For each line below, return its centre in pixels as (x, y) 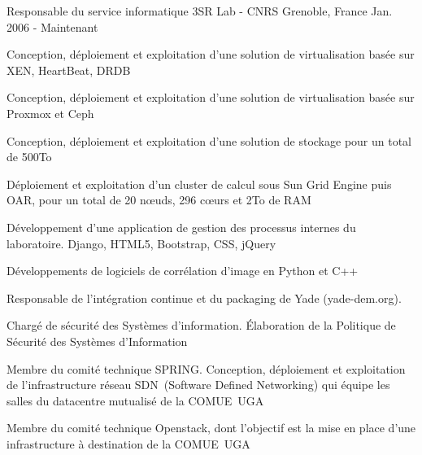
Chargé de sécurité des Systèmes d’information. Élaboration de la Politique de (201, 325)
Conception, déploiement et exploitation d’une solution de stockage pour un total (209, 140)
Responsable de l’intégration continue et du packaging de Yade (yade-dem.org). (204, 297)
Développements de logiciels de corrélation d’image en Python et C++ (183, 271)
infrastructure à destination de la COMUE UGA (128, 443)
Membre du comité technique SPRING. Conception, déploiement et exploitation (206, 368)
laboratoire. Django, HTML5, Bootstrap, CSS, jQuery (141, 243)
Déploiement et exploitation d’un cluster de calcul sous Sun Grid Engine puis (199, 184)
